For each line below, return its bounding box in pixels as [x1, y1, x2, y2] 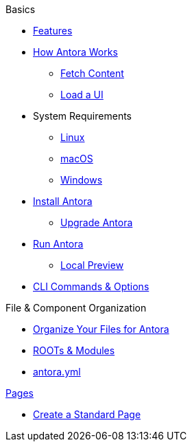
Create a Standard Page [33, 408, 141, 420]
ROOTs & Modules [33, 345, 115, 356]
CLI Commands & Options [33, 281, 149, 292]
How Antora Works [33, 46, 118, 58]
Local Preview [60, 259, 124, 271]
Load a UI [60, 89, 104, 100]
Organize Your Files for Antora [33, 323, 169, 335]
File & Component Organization [5, 302, 147, 314]
